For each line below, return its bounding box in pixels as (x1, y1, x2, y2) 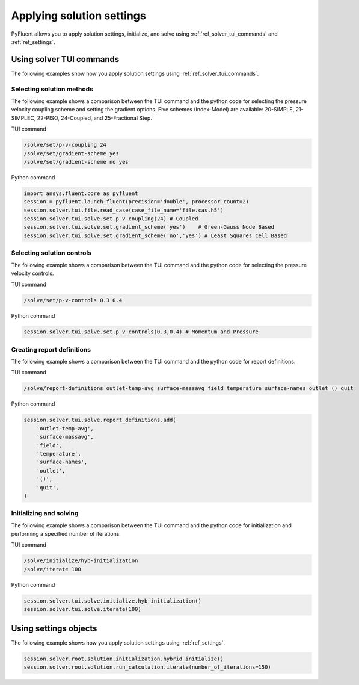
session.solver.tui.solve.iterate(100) (23, 606, 141, 613)
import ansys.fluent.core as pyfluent (23, 190, 138, 197)
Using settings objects (11, 623, 97, 633)
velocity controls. (11, 270, 54, 277)
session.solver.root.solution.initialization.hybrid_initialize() (23, 655, 224, 662)
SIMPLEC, (11, 114, 36, 122)
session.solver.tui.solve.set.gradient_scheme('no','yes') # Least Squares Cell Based (23, 232, 287, 239)
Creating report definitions (11, 345, 91, 353)
